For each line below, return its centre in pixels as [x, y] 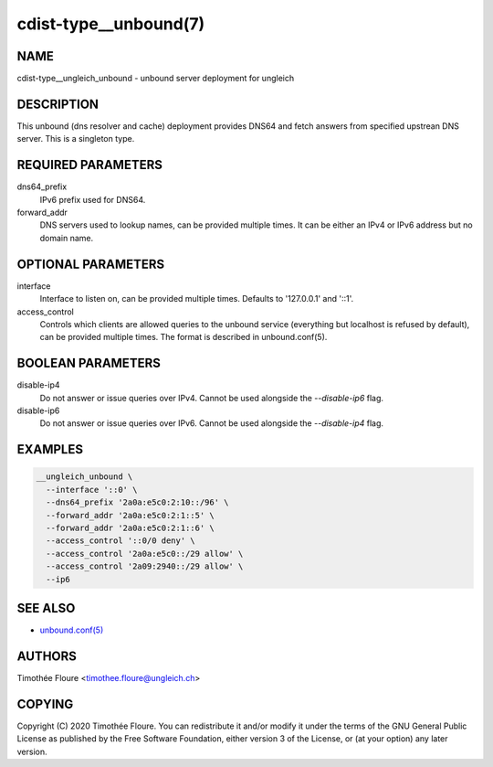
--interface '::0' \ [92, 490]
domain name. [67, 238]
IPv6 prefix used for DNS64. [93, 199]
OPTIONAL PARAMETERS [91, 264]
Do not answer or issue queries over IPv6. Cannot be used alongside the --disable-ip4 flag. [211, 423]
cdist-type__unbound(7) [111, 24]
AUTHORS [47, 656]
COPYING [45, 704]
